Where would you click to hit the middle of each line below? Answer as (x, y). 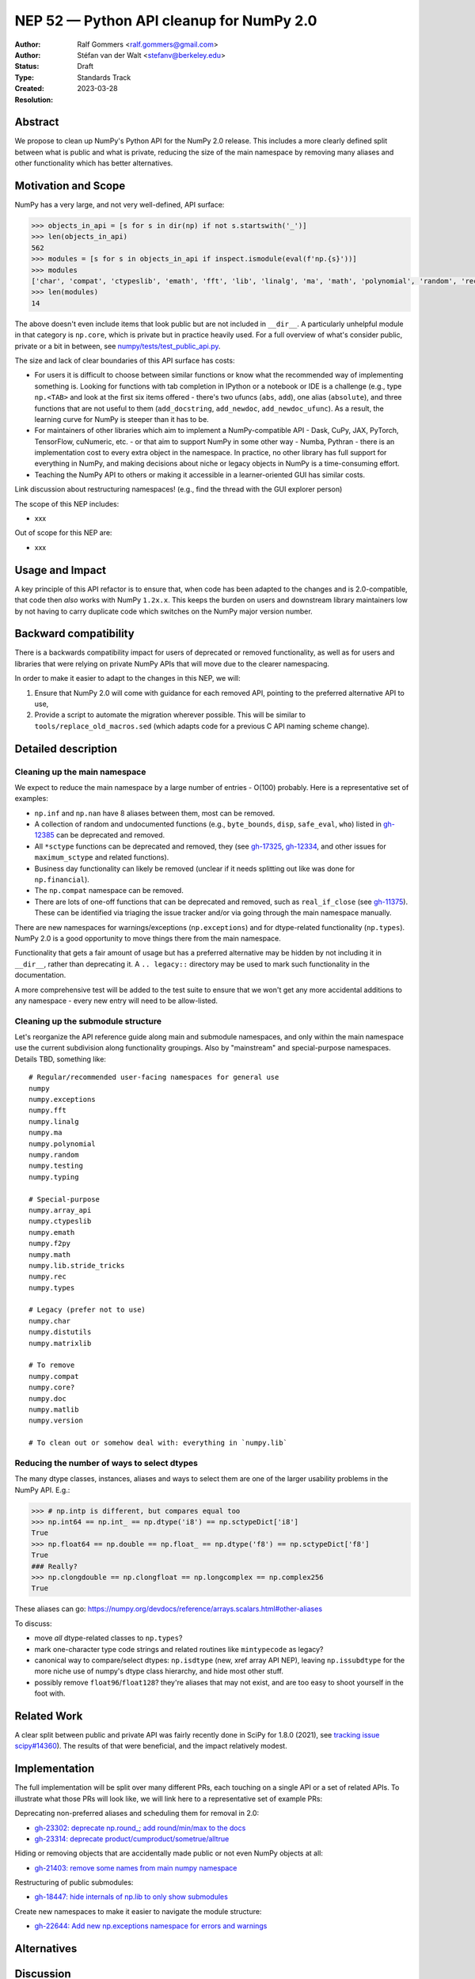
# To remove (52, 1365)
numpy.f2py (50, 1244)
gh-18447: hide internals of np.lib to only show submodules (131, 1897)
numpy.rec (47, 1277)
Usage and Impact (61, 570)
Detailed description (66, 748)
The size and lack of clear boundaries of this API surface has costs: (125, 360)
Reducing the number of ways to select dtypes (106, 1463)
